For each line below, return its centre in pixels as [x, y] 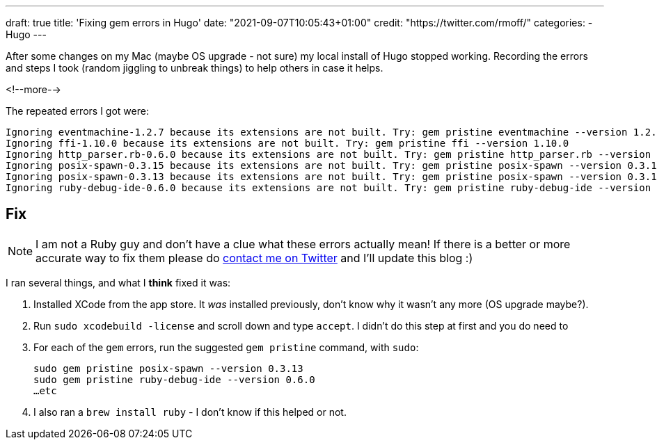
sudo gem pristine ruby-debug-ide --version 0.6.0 [174, 379]
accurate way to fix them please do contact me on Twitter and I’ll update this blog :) [254, 258]
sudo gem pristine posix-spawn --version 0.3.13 [168, 368]
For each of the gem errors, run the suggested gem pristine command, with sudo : [226, 347]
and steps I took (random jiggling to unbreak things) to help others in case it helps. [195, 68]
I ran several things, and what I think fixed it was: [118, 282]
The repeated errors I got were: [77, 111]
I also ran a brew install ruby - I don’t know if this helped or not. [190, 412]
